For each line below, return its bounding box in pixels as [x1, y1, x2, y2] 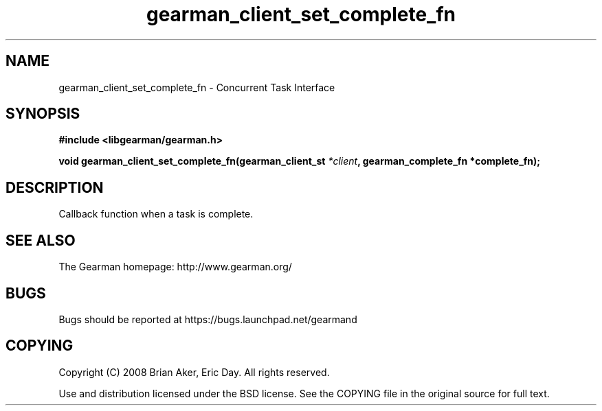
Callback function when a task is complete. [58, 208, 254, 220]
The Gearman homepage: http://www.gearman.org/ [58, 261, 292, 273]
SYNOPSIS [5, 105, 80, 123]
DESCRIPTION [5, 178, 104, 196]
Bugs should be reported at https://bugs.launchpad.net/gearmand [58, 313, 357, 325]
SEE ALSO [5, 231, 76, 249]
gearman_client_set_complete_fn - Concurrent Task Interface [58, 81, 335, 93]
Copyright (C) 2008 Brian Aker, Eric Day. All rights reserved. [58, 366, 330, 378]
